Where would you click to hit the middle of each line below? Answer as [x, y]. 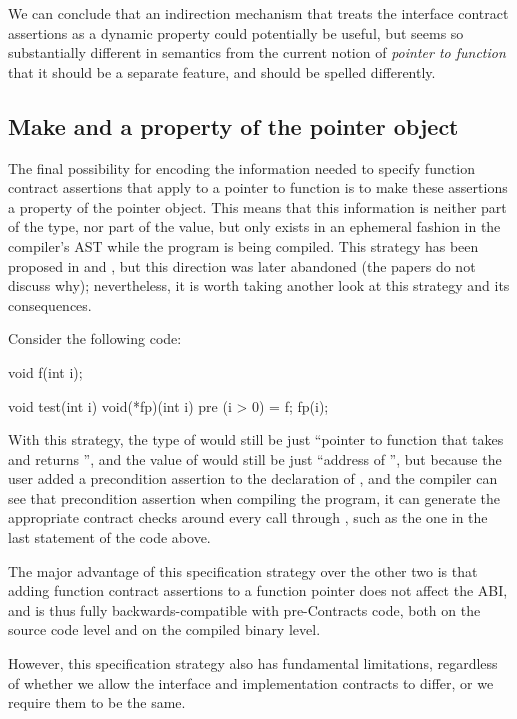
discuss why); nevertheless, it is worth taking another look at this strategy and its [259, 285]
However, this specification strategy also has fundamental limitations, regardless [253, 663]
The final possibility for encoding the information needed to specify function [242, 167]
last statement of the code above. [109, 537]
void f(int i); [45, 371]
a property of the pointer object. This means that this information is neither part [257, 206]
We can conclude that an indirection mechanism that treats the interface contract [258, 13]
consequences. [50, 304]
